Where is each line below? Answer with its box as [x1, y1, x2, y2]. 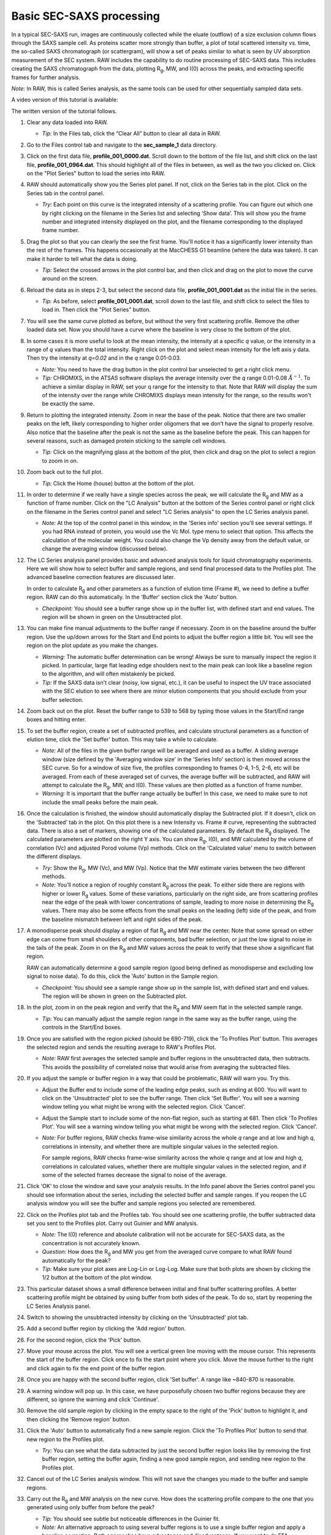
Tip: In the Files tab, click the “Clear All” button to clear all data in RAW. [42, 130, 221, 138]
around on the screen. [42, 275, 98, 282]
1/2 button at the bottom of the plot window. [42, 1274, 153, 1281]
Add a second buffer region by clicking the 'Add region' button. [26, 1325, 186, 1332]
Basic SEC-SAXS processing [11, 9, 161, 23]
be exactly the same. [42, 400, 95, 408]
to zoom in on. [42, 457, 78, 464]
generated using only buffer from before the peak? [26, 1504, 155, 1511]
